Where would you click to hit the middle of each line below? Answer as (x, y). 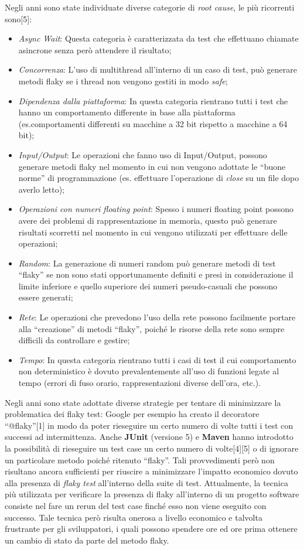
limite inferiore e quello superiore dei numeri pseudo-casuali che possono (148, 286)
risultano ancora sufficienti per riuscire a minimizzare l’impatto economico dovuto (151, 471)
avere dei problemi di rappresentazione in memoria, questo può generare (148, 220)
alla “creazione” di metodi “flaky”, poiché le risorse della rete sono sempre (151, 328)
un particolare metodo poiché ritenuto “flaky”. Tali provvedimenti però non (140, 460)
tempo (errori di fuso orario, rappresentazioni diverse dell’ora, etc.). (140, 383)
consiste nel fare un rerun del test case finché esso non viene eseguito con (136, 505)
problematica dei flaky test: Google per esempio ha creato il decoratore (132, 414)
